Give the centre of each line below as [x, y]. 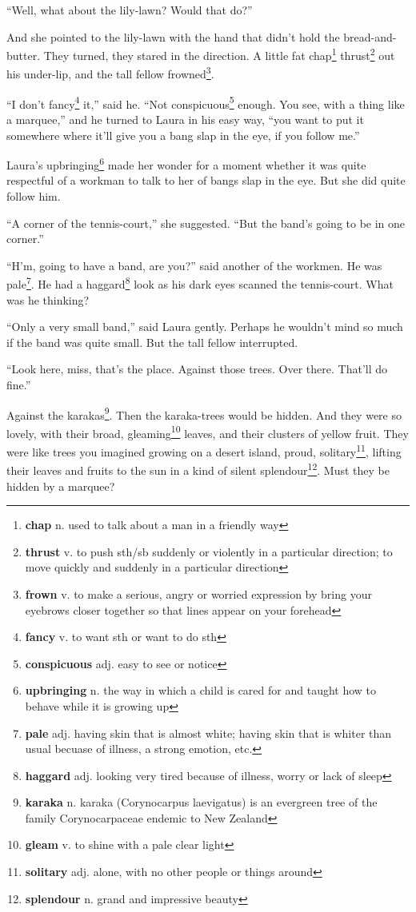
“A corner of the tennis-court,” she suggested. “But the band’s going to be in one [206, 223]
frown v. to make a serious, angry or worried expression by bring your [198, 593]
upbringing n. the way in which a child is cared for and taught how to [201, 690]
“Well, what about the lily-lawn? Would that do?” [130, 10]
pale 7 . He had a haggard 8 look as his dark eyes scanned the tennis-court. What [200, 283]
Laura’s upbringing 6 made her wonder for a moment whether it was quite [186, 163]
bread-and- [370, 36]
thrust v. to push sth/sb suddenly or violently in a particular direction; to [209, 551]
